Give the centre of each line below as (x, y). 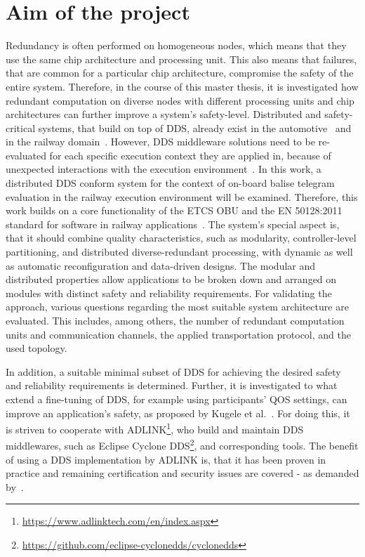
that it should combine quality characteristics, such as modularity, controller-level (181, 238)
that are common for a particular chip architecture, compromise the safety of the (180, 73)
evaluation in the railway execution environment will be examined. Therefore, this (182, 196)
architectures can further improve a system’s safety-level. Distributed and (164, 114)
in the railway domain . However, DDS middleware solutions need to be (160, 142)
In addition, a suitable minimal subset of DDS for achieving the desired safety (173, 371)
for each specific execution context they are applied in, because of (190, 155)
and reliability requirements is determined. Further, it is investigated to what (172, 385)
